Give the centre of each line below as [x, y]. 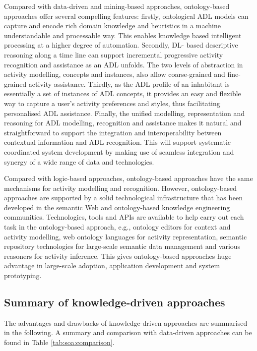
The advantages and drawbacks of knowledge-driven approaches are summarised [126, 322]
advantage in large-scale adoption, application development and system [112, 265]
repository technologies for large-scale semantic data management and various [122, 246]
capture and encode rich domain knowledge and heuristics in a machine [112, 26]
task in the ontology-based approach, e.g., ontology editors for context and [117, 227]
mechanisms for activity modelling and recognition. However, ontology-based [120, 188]
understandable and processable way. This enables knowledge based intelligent [123, 35]
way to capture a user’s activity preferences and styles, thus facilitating [112, 103]
